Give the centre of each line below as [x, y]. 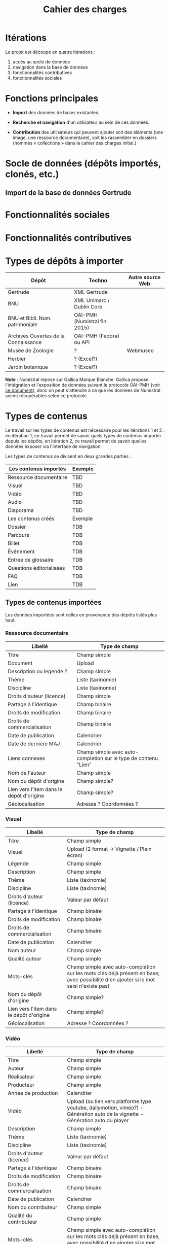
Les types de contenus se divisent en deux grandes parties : [68, 456]
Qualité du [20, 1216]
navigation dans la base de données [50, 67]
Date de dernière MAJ [34, 743]
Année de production [33, 1093]
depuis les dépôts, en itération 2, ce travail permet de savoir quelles [76, 441]
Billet [14, 543]
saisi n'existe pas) [88, 986]
